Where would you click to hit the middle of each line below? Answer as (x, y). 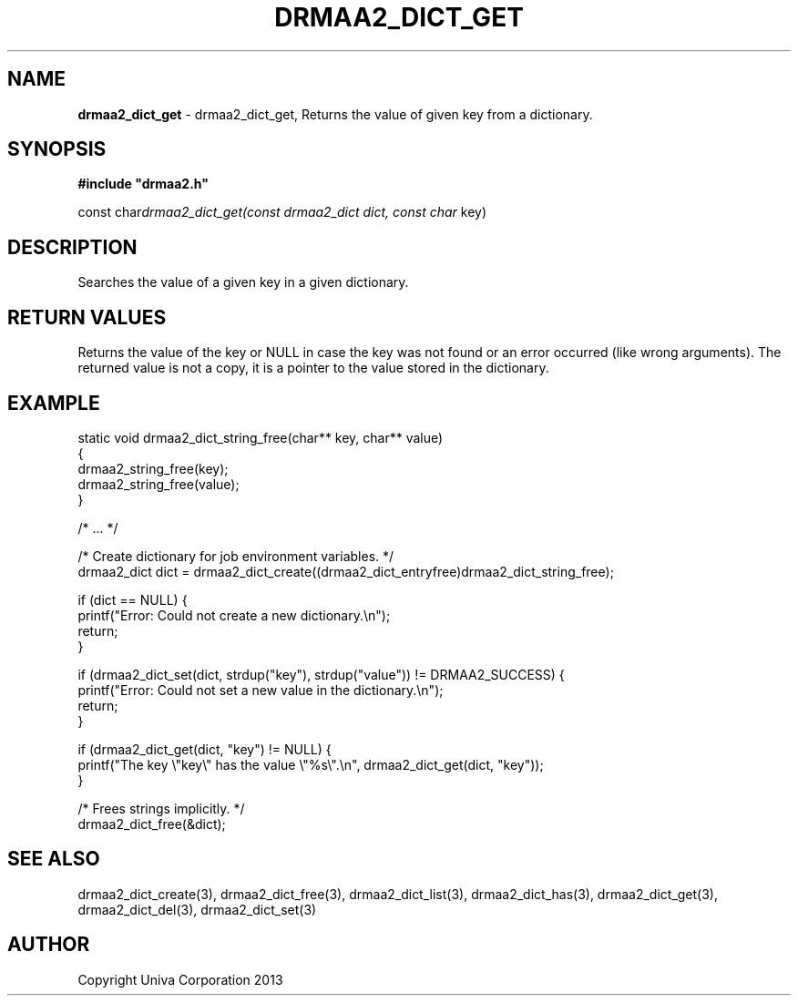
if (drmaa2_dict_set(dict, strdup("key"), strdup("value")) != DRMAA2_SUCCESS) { (321, 674)
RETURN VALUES (87, 317)
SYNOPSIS (57, 149)
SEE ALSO (54, 859)
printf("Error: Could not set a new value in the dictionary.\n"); (261, 690)
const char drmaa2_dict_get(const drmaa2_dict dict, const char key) (282, 212)
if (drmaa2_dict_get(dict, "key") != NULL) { (205, 749)
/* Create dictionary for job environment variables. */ (236, 556)
